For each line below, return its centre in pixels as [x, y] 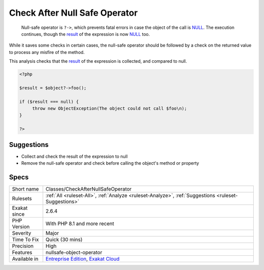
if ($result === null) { [49, 101]
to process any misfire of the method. [47, 52]
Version [21, 227]
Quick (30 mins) [64, 240]
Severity [22, 233]
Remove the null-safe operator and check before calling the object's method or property [110, 163]
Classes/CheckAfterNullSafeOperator [89, 189]
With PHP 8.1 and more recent [80, 224]
